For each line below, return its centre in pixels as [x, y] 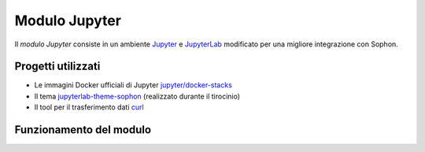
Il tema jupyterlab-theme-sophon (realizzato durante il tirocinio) [137, 96]
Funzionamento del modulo [83, 130]
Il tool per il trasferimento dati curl [89, 107]
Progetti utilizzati [57, 67]
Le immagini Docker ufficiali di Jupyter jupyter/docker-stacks [133, 85]
